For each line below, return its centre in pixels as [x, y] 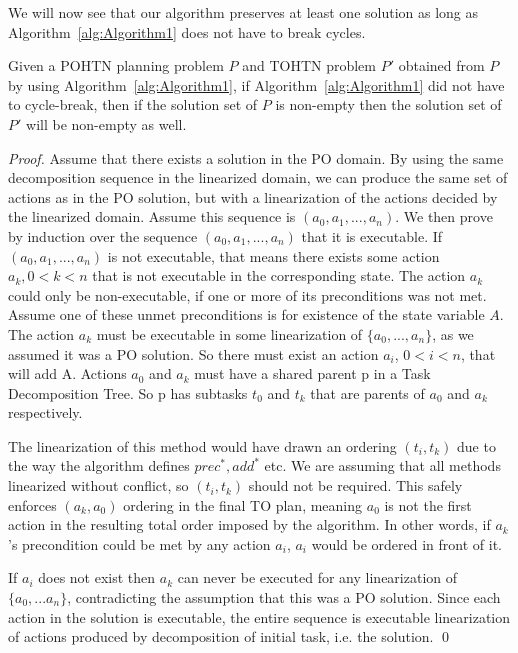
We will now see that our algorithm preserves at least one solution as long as [243, 12]
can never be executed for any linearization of [317, 577]
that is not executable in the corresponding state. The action [279, 275]
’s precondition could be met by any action [139, 543]
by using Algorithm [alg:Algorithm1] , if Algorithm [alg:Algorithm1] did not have [256, 84]
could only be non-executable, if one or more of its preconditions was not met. [247, 294]
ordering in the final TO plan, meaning [243, 504]
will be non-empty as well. [106, 123]
